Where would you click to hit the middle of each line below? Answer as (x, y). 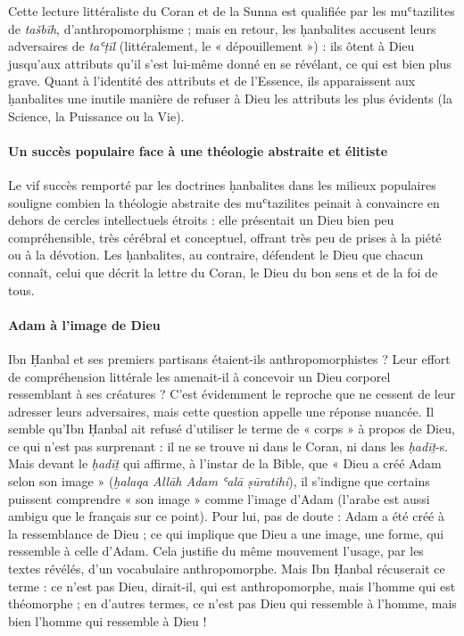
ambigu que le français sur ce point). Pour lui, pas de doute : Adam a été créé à (226, 516)
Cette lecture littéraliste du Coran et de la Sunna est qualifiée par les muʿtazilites (232, 11)
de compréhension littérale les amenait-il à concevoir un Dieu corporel (199, 376)
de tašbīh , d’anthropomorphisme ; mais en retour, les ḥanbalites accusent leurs (222, 28)
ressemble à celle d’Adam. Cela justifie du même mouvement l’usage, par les (216, 551)
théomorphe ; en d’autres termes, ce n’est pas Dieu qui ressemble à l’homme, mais (232, 603)
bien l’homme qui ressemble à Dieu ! (108, 620)
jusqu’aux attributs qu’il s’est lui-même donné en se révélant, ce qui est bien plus (230, 63)
